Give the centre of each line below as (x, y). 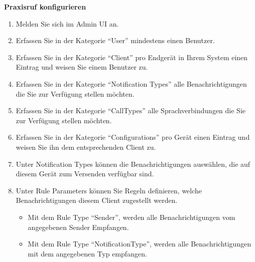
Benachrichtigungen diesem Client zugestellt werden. (97, 200)
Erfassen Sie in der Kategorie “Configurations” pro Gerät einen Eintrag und (133, 137)
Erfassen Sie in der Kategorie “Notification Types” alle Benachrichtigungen (131, 83)
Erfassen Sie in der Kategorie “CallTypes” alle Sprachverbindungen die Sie (131, 110)
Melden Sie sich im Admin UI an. (67, 23)
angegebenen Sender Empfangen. (78, 227)
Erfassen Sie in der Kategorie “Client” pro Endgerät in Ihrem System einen (132, 57)
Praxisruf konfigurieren (45, 7)
